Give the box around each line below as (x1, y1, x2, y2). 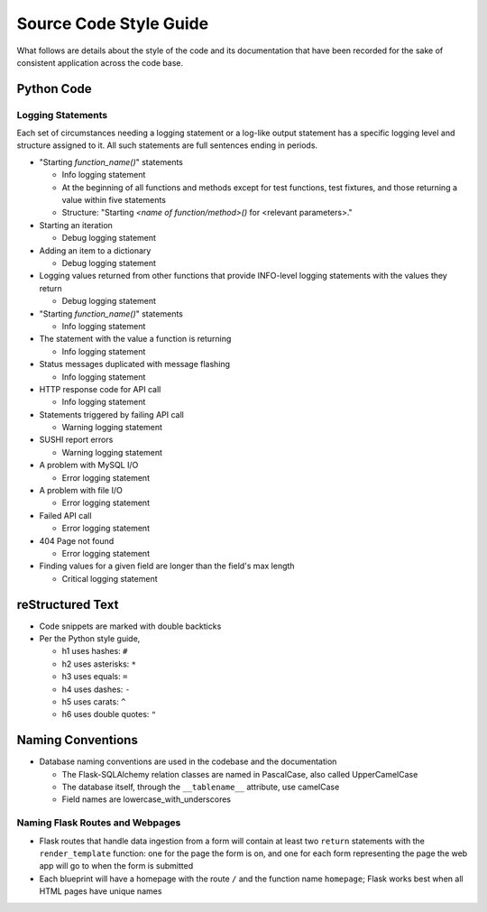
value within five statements (61, 195, 167, 206)
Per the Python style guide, (39, 633, 141, 644)
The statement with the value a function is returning (39, 334, 232, 345)
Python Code (16, 81, 92, 97)
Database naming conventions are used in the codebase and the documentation (39, 756, 337, 767)
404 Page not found (39, 535, 115, 546)
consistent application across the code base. (16, 57, 184, 68)
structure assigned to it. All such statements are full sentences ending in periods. (16, 140, 318, 151)
